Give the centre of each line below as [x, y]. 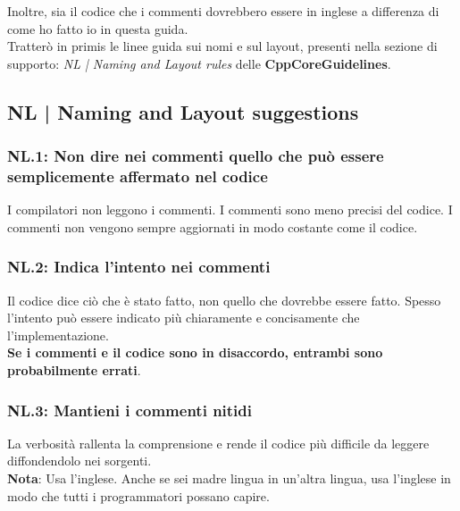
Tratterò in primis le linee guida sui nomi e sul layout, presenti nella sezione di [222, 46]
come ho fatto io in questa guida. [98, 28]
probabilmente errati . [74, 370]
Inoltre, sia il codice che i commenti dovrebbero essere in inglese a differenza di [223, 11]
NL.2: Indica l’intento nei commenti [139, 267]
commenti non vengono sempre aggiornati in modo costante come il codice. [213, 226]
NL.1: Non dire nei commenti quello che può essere [196, 156]
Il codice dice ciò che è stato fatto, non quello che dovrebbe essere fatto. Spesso [224, 300]
